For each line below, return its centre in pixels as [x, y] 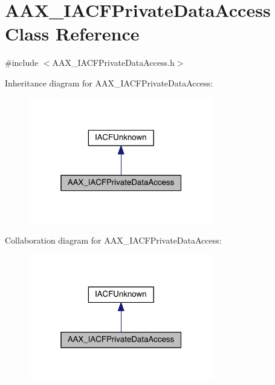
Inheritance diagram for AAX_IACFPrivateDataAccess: [109, 82]
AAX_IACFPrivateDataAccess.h [113, 63]
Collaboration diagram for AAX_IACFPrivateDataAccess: [113, 240]
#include [22, 63]
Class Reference [72, 34]
